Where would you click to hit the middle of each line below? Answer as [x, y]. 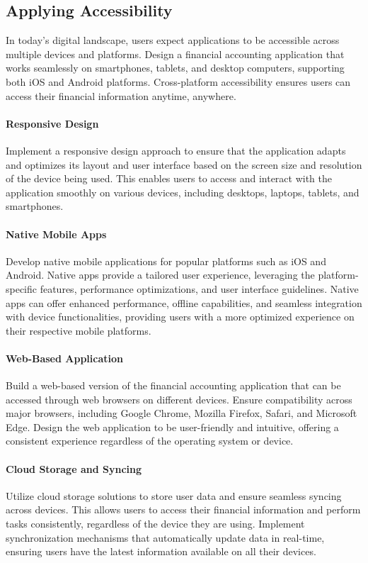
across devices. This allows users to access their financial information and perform [183, 509]
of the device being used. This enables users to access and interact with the [169, 178]
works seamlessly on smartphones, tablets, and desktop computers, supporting [175, 68]
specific [22, 288]
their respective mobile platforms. [79, 330]
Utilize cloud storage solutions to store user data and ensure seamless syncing [174, 495]
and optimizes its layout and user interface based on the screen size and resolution [184, 164]
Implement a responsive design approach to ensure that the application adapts [176, 150]
